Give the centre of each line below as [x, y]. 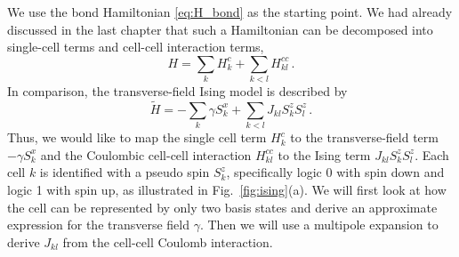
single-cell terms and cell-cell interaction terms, [136, 47]
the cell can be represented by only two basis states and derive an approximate [222, 207]
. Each [432, 154]
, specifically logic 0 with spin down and [335, 172]
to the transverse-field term [364, 137]
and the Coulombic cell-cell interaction [146, 154]
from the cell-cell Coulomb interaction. [168, 241]
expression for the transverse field [99, 225]
